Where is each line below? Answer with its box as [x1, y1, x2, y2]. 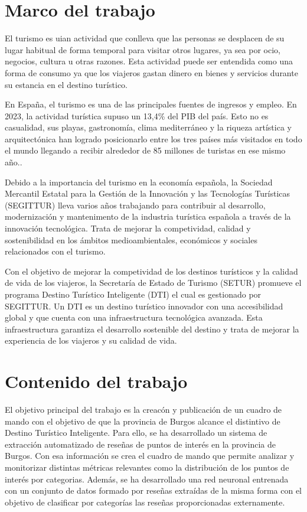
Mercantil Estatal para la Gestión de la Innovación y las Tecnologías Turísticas [5, 187, 290, 200]
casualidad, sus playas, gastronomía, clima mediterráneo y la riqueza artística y [5, 121, 292, 133]
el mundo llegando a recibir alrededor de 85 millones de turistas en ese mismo [5, 144, 286, 156]
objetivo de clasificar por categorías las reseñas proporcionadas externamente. [5, 495, 285, 508]
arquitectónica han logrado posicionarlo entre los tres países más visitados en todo [5, 132, 302, 145]
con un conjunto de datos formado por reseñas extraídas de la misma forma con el [5, 484, 302, 497]
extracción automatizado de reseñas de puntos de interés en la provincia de [5, 438, 276, 450]
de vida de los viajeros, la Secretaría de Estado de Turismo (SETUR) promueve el [5, 276, 302, 289]
